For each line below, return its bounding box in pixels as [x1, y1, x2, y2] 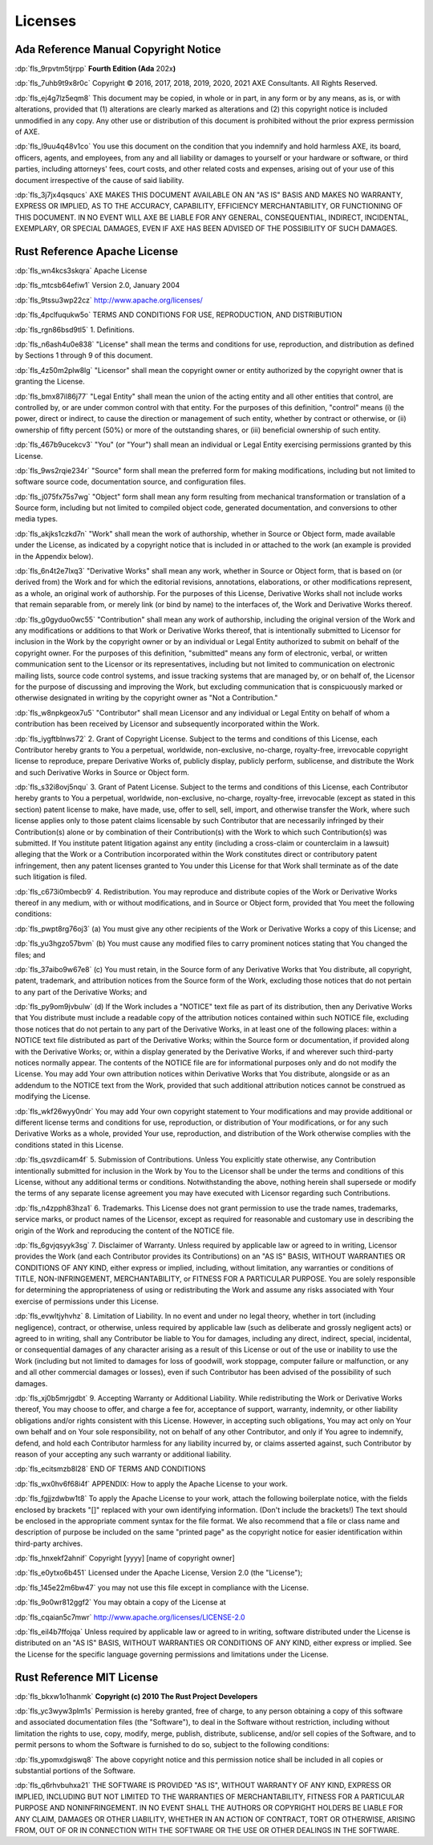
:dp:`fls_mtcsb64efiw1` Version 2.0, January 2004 [14, 281, 180, 290]
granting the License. [14, 377, 86, 387]
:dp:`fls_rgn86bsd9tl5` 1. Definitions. [14, 325, 136, 335]
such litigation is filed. [14, 872, 87, 882]
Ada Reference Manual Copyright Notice [14, 43, 221, 56]
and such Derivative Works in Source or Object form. [14, 767, 190, 777]
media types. [14, 514, 59, 524]
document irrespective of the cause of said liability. [14, 175, 184, 184]
